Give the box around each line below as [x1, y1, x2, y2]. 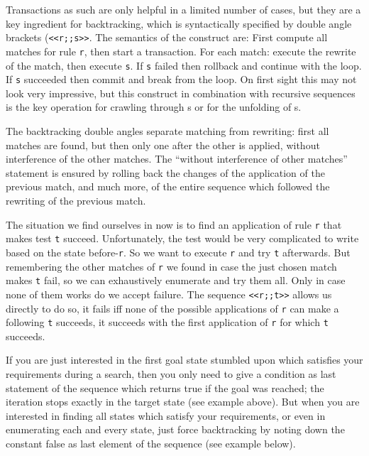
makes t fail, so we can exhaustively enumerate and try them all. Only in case [6, 273, 346, 288]
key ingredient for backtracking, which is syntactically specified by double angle [6, 16, 352, 31]
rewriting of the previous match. [6, 192, 146, 207]
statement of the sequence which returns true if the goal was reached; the [6, 380, 324, 395]
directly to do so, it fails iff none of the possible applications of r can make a [6, 300, 339, 315]
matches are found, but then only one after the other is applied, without [6, 137, 320, 152]
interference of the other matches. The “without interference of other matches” [6, 151, 348, 166]
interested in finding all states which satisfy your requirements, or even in [6, 408, 326, 423]
